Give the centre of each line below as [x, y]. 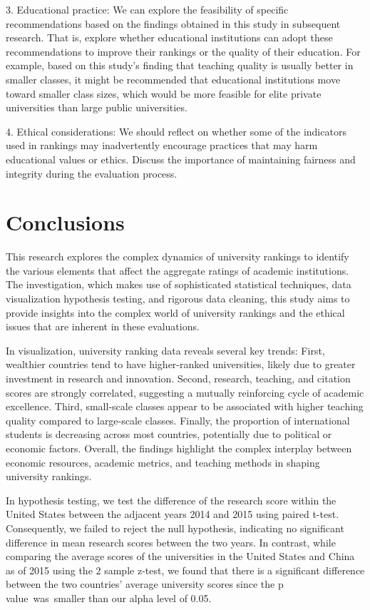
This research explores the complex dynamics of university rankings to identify [178, 256]
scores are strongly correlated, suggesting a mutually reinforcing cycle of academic [185, 392]
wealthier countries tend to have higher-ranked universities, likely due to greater [181, 364]
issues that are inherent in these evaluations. [103, 326]
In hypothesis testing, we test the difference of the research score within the [171, 500]
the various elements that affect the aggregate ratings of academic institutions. [178, 270]
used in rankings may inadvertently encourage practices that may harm [162, 145]
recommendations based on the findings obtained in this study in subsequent [173, 23]
